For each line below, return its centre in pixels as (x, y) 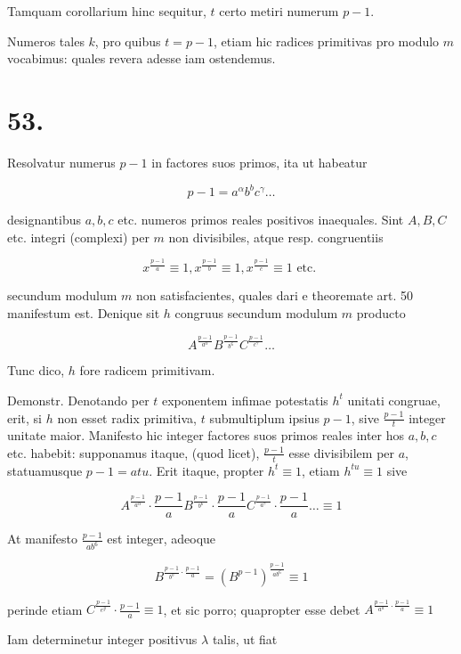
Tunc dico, (36, 370)
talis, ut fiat (245, 639)
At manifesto (43, 539)
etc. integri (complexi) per (78, 237)
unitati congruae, (394, 400)
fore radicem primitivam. (147, 370)
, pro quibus (128, 41)
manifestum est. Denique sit (84, 312)
